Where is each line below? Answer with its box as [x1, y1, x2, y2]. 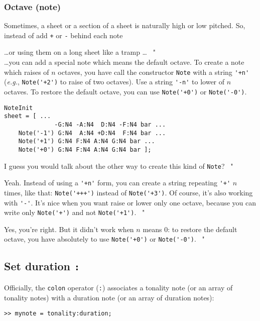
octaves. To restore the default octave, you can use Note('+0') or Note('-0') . [4, 86, 247, 96]
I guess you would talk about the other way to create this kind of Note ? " [4, 160, 233, 171]
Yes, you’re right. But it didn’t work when [4, 224, 134, 234]
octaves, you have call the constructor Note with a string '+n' [58, 66, 249, 77]
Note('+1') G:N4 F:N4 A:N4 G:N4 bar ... [18, 138, 155, 145]
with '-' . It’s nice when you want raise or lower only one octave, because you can [4, 197, 256, 207]
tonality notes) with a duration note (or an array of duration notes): [4, 292, 214, 302]
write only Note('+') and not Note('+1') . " [4, 207, 145, 218]
